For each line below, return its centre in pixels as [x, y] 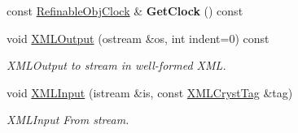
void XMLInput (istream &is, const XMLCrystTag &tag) [150, 92]
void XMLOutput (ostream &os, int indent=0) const [138, 38]
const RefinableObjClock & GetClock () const [125, 11]
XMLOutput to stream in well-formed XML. [116, 65]
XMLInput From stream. [68, 120]
